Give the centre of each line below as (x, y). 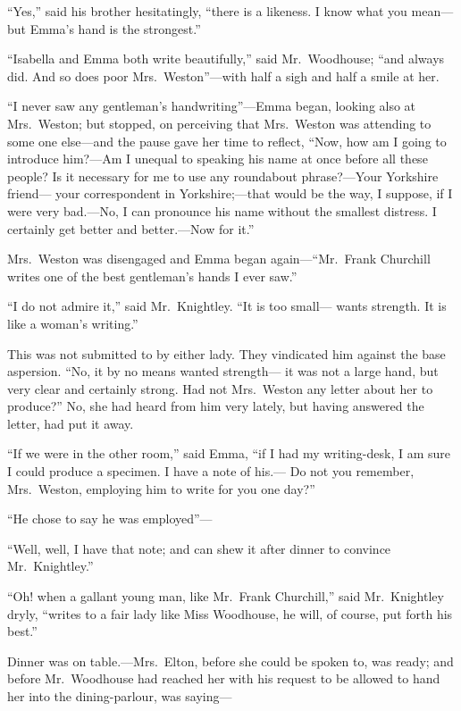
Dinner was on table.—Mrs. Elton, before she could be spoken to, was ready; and (230, 661)
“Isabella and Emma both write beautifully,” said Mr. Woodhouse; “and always (226, 59)
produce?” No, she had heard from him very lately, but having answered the (216, 406)
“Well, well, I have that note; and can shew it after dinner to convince (199, 548)
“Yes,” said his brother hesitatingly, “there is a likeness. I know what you (207, 11)
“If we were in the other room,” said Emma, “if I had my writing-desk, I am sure (229, 453)
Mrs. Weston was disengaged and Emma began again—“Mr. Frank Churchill (219, 259)
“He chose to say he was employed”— (110, 519)
